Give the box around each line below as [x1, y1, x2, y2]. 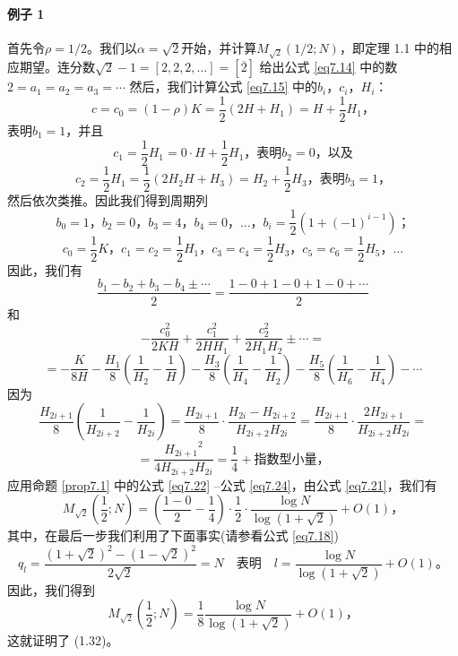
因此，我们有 [7, 260, 82, 279]
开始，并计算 [181, 38, 257, 56]
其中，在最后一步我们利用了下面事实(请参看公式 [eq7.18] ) [7, 525, 339, 544]
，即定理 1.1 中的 [339, 38, 440, 56]
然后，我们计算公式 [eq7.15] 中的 [129, 77, 318, 96]
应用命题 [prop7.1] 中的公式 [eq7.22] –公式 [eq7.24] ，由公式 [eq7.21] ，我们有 [7, 475, 437, 494]
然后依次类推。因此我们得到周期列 [7, 190, 208, 209]
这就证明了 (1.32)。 [7, 630, 119, 649]
